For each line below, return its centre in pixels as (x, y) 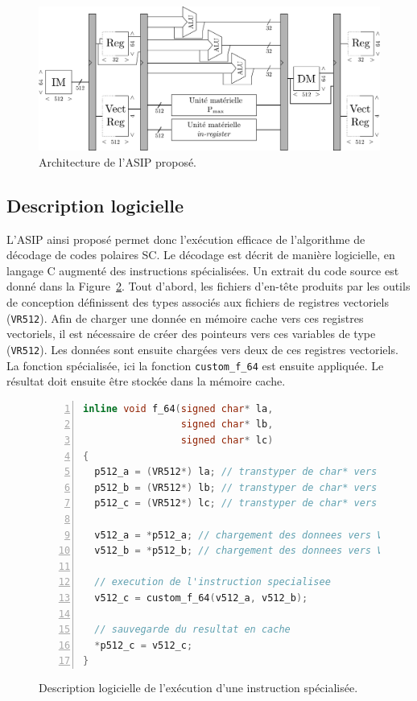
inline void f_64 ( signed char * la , (178, 408)
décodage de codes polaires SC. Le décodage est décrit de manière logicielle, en (201, 255)
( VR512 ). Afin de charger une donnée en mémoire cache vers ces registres (185, 318)
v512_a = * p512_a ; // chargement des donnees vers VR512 (250, 535)
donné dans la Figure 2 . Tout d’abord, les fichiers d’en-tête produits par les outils (208, 286)
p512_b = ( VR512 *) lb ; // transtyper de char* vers (236, 487)
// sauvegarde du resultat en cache (192, 630)
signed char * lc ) (227, 440)
